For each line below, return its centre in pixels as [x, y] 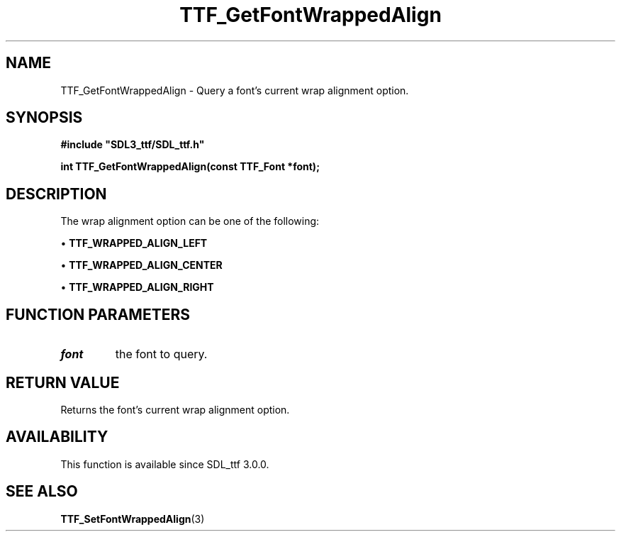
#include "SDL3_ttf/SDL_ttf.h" [133, 145]
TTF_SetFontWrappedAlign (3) [133, 519]
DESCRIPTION [56, 194]
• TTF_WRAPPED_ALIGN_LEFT [134, 243]
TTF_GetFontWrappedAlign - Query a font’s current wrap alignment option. [235, 90]
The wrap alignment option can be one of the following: [190, 221]
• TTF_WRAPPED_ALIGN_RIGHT [137, 287]
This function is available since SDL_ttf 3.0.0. [165, 464]
